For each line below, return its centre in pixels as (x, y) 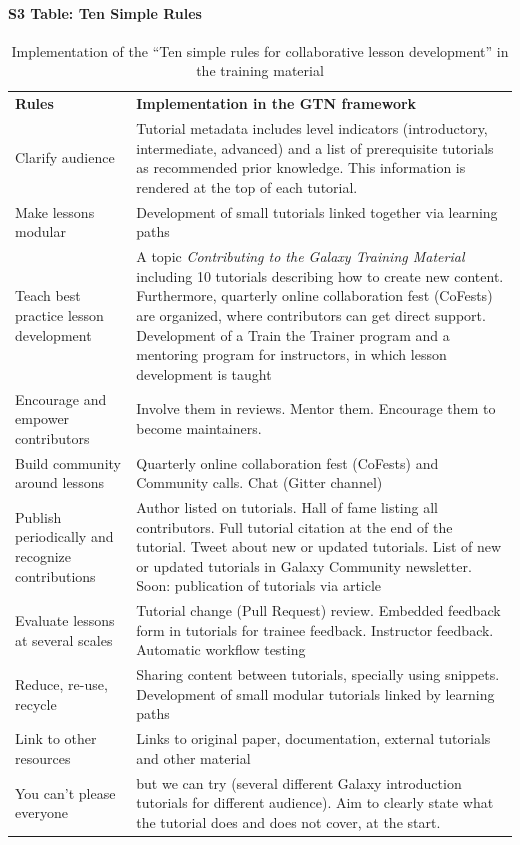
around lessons (59, 482)
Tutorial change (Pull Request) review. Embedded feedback (318, 610)
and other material (193, 757)
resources (43, 757)
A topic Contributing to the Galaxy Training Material (300, 256)
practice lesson (59, 314)
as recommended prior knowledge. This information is (301, 167)
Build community (68, 462)
